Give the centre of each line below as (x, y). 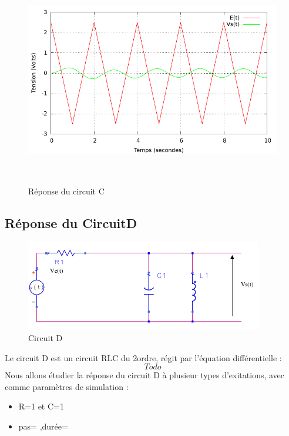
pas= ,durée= (43, 426)
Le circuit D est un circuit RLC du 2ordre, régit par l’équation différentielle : (143, 357)
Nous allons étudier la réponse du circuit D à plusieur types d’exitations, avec (145, 375)
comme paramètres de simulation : (67, 386)
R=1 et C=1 (41, 406)
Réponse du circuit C (66, 191)
